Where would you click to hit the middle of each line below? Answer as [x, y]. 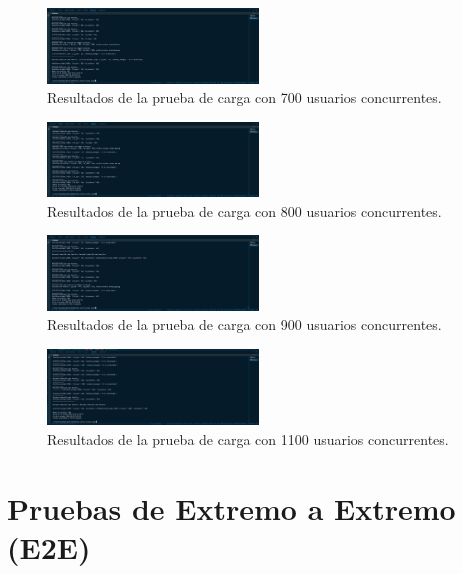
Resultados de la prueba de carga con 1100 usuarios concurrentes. [248, 438]
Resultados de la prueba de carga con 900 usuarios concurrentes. [244, 324]
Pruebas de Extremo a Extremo [231, 507]
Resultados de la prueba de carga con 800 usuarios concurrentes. [244, 210]
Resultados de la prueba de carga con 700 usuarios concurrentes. [244, 97]
